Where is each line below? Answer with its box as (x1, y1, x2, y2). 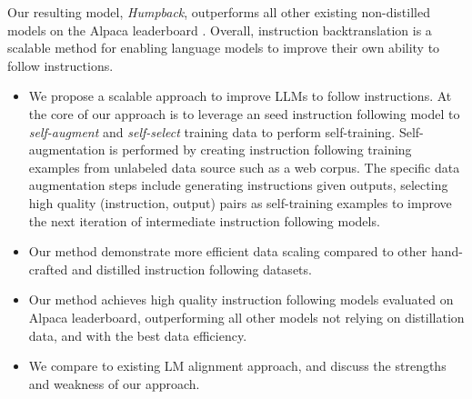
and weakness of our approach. (28, 374, 200, 393)
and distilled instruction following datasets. (71, 259, 312, 278)
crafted (28, 259, 68, 278)
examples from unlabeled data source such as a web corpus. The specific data (28, 157, 460, 176)
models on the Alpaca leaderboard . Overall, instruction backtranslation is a (7, 20, 432, 39)
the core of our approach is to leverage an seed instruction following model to (28, 104, 460, 123)
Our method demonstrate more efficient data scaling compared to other (28, 242, 427, 261)
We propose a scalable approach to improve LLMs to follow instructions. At (28, 86, 452, 105)
